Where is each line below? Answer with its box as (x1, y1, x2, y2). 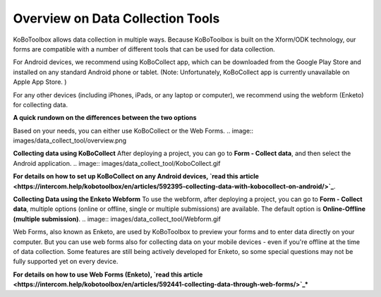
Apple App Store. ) (13, 78, 67, 86)
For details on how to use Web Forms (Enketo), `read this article (13, 270, 203, 279)
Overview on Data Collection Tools (13, 11, 220, 26)
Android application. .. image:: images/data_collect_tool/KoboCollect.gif (13, 159, 222, 167)
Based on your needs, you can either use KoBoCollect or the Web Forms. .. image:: (13, 126, 254, 135)
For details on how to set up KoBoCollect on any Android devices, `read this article (13, 172, 259, 181)
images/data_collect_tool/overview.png (13, 136, 127, 145)
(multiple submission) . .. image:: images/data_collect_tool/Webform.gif (13, 214, 222, 223)
